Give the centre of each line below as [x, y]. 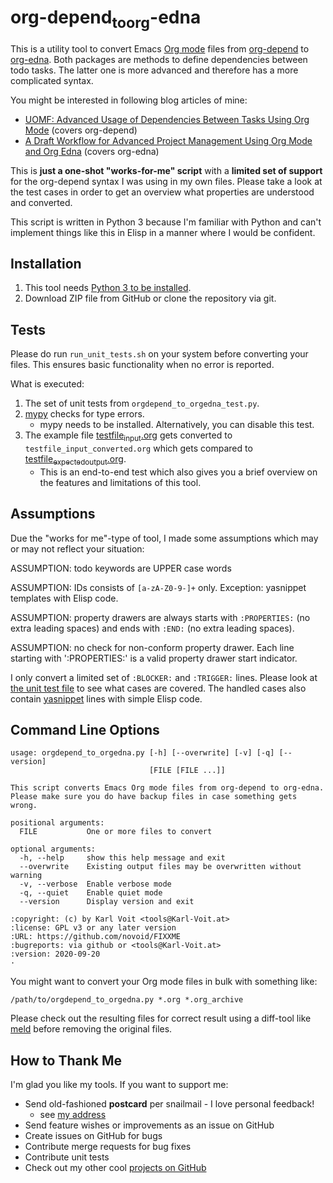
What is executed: [47, 384]
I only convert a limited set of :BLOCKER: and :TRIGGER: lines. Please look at [164, 677]
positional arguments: [57, 823]
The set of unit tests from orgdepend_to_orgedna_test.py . [142, 403]
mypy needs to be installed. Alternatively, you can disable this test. [177, 425]
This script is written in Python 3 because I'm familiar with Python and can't [166, 222]
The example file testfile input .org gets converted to [128, 436]
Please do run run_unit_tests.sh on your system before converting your [159, 354]
